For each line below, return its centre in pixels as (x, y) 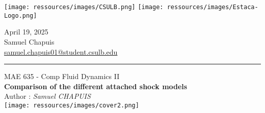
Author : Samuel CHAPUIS (47, 96)
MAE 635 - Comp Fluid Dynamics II (62, 76)
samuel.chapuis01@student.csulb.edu (61, 51)
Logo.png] (21, 15)
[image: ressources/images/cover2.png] (72, 105)
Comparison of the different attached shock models (96, 86)
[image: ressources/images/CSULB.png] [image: (84, 7)
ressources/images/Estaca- (213, 7)
